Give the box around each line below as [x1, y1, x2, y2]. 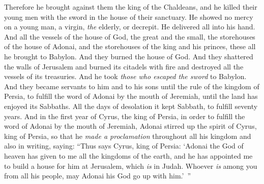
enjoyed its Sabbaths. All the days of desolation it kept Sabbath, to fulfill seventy [4, 100, 258, 111]
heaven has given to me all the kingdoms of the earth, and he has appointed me [4, 150, 253, 161]
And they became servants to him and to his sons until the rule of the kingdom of [4, 81, 259, 91]
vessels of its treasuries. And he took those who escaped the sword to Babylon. [4, 71, 247, 82]
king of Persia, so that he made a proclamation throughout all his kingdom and [4, 130, 251, 141]
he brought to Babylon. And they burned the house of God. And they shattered [4, 51, 253, 61]
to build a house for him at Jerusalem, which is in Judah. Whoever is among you [4, 160, 257, 171]
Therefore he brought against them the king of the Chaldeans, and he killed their [4, 2, 257, 12]
